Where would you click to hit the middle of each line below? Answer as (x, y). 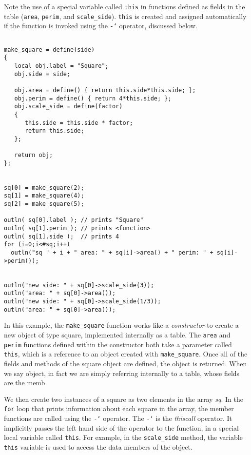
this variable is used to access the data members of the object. (98, 446)
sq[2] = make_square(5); (44, 204)
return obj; (34, 155)
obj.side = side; (42, 74)
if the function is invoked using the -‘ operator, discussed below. (101, 26)
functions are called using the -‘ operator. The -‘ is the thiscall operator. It (118, 418)
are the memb (25, 383)
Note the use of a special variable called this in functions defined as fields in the (125, 6)
